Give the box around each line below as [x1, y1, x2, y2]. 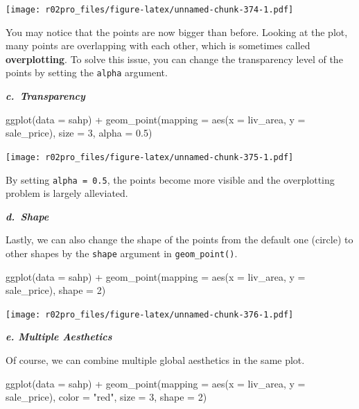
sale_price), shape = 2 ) [6, 283, 106, 297]
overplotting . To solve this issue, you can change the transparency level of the [6, 51, 343, 66]
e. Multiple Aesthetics [6, 329, 112, 344]
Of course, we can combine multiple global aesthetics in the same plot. [6, 353, 305, 367]
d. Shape [6, 209, 49, 223]
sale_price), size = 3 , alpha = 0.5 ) [6, 125, 152, 140]
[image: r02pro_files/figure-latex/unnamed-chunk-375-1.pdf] [6, 152, 294, 162]
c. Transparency [6, 89, 85, 103]
